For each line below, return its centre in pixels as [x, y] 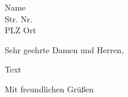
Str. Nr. [19, 18]
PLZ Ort [21, 30]
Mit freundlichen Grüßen [49, 89]
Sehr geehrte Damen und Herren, [64, 49]
